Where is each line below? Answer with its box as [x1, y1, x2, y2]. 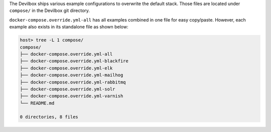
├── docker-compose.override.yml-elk [20, 65, 113, 71]
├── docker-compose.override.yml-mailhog [20, 72, 123, 78]
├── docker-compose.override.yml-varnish [20, 93, 123, 99]
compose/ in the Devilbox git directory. [9, 7, 90, 13]
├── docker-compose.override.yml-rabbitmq [20, 79, 126, 85]
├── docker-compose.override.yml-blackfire [20, 58, 129, 64]
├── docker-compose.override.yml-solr [20, 86, 115, 92]
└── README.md [20, 100, 55, 106]
